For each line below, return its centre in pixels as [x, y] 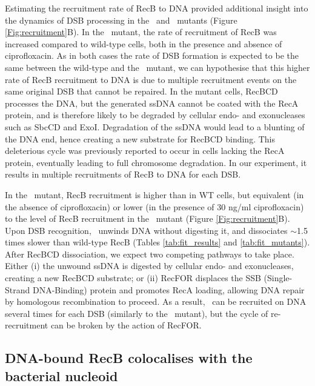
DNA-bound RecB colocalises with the [129, 358]
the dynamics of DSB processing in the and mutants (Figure [121, 20]
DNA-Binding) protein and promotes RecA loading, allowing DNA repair [168, 289]
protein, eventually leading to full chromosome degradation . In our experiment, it [156, 162]
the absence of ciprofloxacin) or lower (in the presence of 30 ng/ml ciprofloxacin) [154, 206]
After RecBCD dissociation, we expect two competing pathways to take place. [150, 254]
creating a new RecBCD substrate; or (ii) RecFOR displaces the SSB [133, 278]
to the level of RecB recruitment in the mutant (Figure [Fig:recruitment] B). [148, 218]
